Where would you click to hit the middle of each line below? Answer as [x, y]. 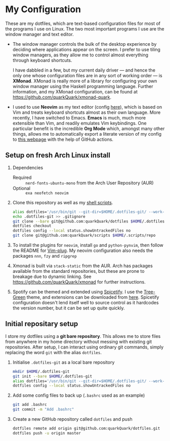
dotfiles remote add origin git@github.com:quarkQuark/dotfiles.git [86, 429]
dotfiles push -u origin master [47, 433]
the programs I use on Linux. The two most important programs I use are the [85, 28]
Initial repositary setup [42, 324]
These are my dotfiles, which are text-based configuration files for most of [83, 23]
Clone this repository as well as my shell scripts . [63, 202]
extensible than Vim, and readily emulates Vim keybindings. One [79, 123]
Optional [21, 188]
